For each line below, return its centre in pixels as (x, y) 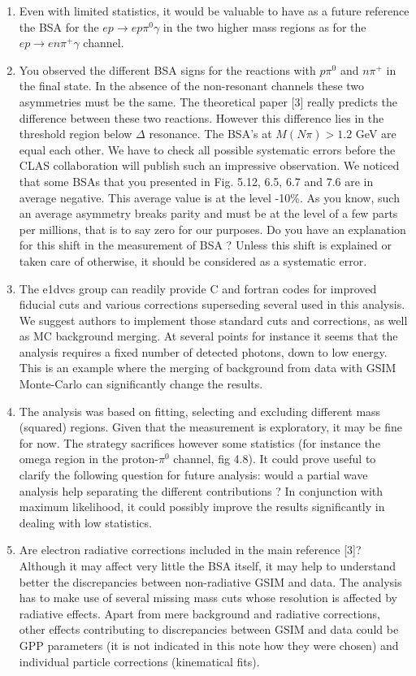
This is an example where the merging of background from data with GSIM (208, 368)
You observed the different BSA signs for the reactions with (167, 69)
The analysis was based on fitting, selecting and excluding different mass (200, 411)
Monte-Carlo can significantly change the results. (141, 384)
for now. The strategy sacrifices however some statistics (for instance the (199, 442)
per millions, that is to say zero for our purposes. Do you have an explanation (212, 229)
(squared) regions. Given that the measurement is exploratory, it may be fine (210, 427)
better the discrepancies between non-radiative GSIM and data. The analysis (210, 581)
